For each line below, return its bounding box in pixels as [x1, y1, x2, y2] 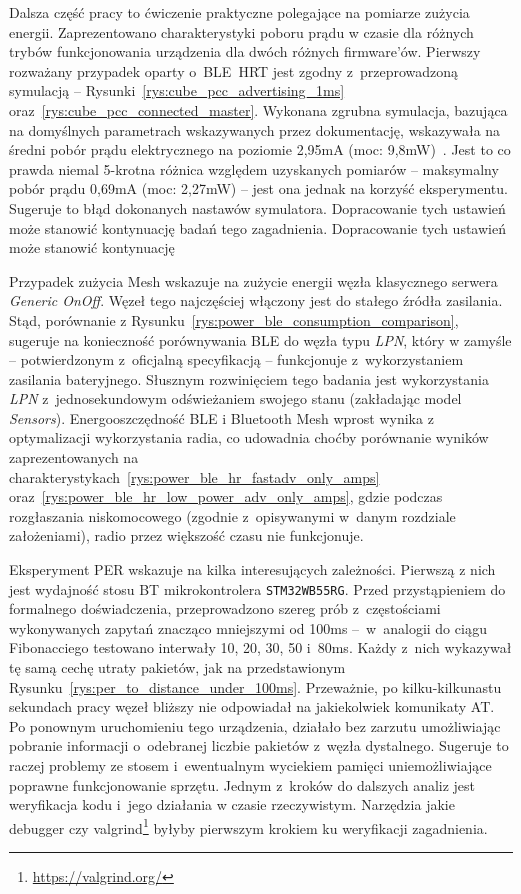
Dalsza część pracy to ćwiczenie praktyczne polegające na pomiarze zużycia [9, 2, 470, 22]
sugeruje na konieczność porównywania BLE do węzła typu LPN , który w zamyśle [9, 329, 512, 350]
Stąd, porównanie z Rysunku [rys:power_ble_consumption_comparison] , [9, 309, 459, 330]
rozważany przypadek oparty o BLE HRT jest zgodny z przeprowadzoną [9, 60, 459, 81]
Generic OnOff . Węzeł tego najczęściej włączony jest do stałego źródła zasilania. [9, 290, 503, 311]
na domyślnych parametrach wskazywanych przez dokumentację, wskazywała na [9, 119, 501, 140]
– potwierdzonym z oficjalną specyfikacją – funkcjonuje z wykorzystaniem [9, 349, 464, 370]
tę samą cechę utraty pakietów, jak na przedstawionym [9, 657, 346, 678]
